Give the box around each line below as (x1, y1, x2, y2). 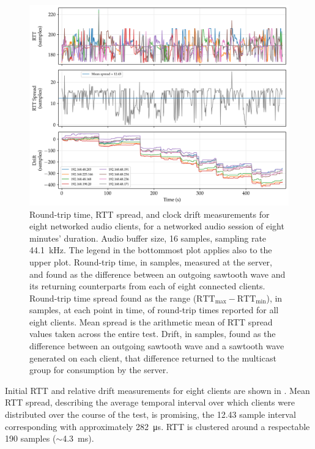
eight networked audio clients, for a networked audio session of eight (29, 220, 284, 232)
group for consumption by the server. (29, 363, 169, 376)
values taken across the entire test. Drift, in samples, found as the (29, 327, 276, 340)
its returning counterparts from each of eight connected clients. (29, 280, 265, 292)
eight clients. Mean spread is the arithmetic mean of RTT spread (29, 315, 273, 328)
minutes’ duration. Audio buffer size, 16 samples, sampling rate (29, 231, 267, 244)
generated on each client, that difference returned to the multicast (29, 351, 276, 364)
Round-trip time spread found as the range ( (29, 291, 197, 304)
